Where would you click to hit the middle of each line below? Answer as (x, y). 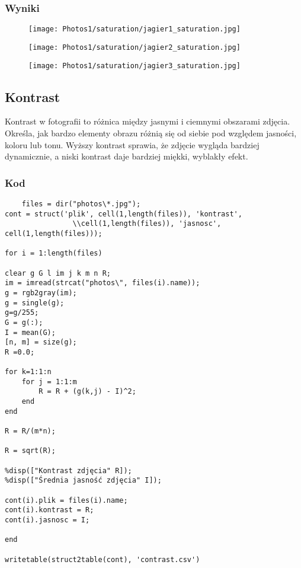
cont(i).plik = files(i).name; (66, 500)
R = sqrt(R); (30, 451)
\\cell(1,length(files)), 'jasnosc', (147, 224)
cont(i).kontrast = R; (49, 510)
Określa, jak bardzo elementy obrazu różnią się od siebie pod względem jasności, (151, 133)
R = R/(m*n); (30, 431)
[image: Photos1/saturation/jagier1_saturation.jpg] (135, 29)
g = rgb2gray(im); (41, 293)
